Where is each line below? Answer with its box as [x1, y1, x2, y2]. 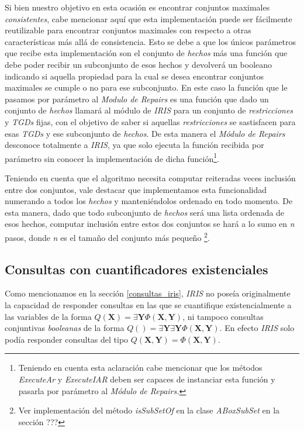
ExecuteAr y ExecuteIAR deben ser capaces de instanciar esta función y [18, 373, 275, 385]
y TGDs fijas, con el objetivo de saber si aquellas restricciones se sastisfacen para [5, 115, 296, 127]
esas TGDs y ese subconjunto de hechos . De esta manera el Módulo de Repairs [5, 127, 285, 139]
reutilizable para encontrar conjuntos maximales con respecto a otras [5, 24, 251, 36]
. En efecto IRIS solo [219, 322, 295, 334]
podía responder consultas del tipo [5, 333, 129, 345]
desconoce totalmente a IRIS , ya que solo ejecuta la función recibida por [5, 139, 264, 151]
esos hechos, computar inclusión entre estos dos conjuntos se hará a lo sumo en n [5, 218, 295, 230]
